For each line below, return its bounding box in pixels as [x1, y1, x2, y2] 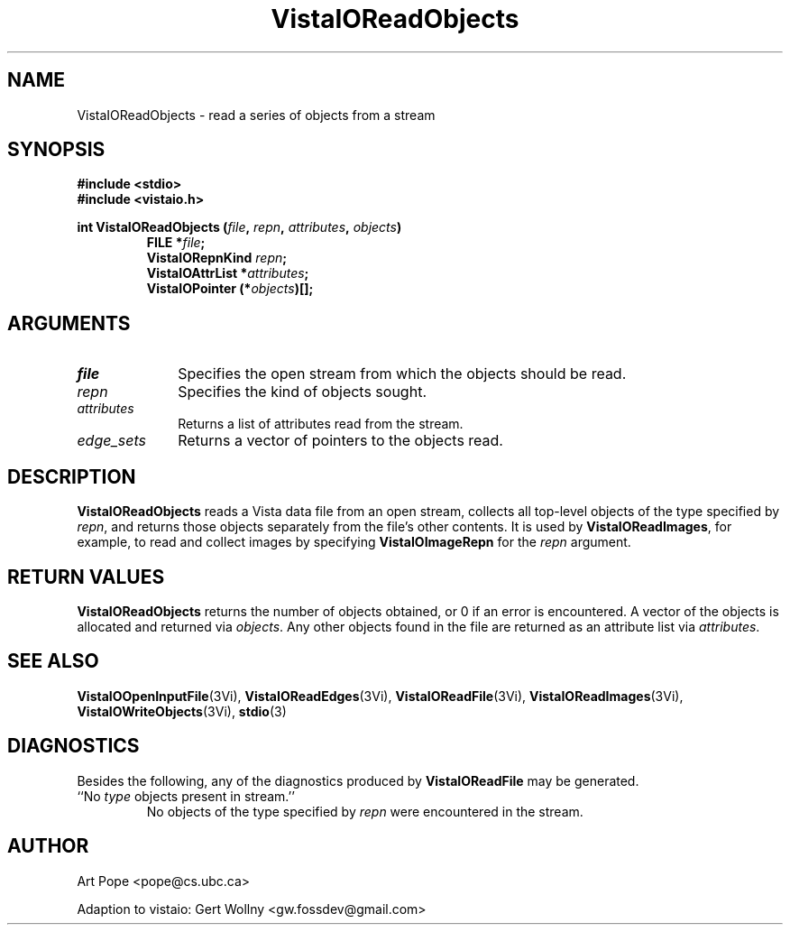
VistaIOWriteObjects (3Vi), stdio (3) [77, 703, 287, 719]
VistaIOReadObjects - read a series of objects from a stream [77, 106, 436, 123]
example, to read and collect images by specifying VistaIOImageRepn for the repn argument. [77, 534, 631, 550]
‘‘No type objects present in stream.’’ [77, 788, 295, 804]
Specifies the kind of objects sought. [178, 383, 427, 401]
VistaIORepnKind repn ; [146, 250, 288, 266]
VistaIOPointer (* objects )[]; [146, 281, 314, 297]
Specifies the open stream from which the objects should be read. [178, 364, 627, 383]
